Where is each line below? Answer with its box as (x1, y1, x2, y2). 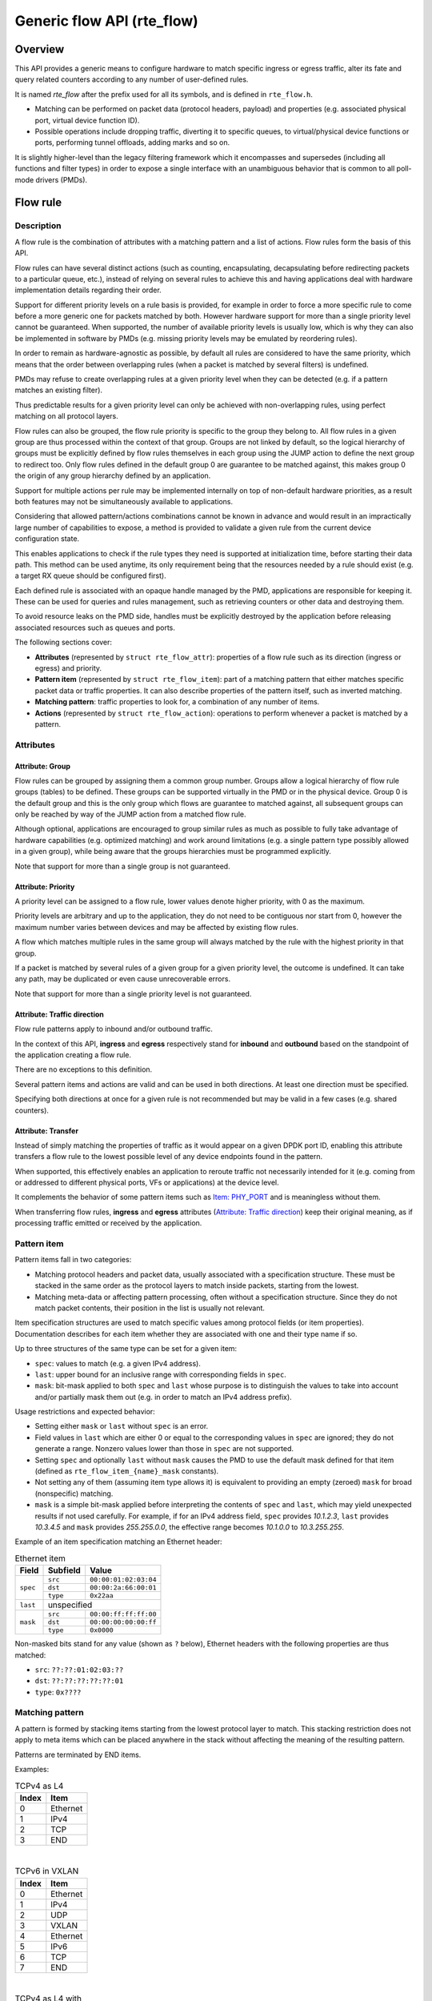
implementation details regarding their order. (14, 285, 162, 295)
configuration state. (14, 534, 80, 543)
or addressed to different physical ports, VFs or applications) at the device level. (14, 1177, 279, 1188)
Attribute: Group (14, 761, 71, 771)
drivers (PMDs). (35, 174, 88, 184)
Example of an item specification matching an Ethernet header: (14, 1537, 223, 1546)
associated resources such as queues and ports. (14, 623, 176, 632)
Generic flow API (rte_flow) (14, 12, 199, 30)
